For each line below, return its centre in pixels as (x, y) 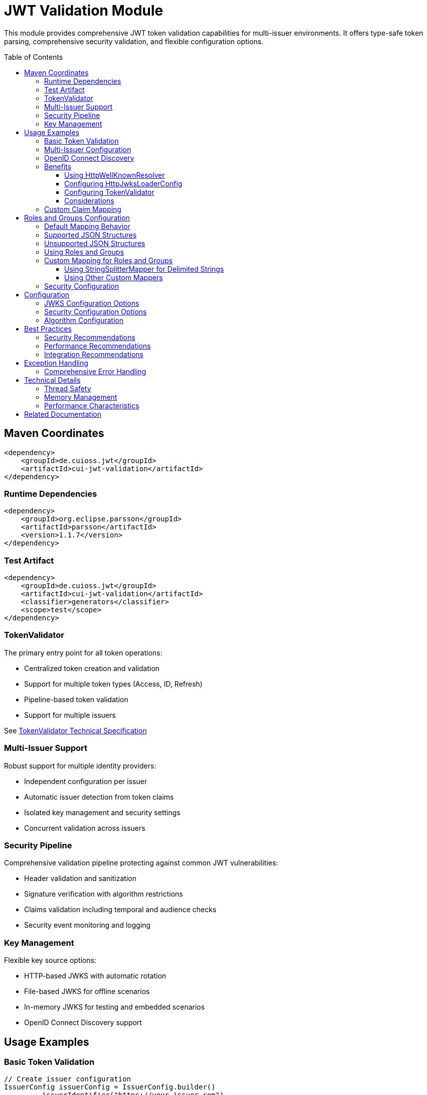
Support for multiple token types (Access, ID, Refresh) (113, 684)
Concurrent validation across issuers (85, 828)
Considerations (89, 200)
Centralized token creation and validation (92, 668)
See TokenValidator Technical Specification (76, 730)
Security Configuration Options (96, 311)
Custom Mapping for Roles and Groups (108, 260)
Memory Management (81, 397)
